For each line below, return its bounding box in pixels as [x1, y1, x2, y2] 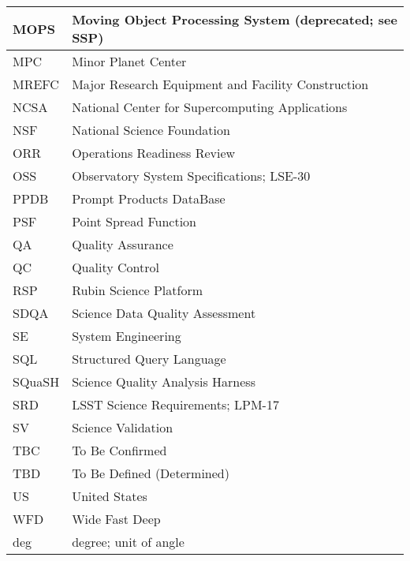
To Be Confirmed [72, 441, 167, 459]
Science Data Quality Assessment [72, 304, 256, 322]
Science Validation [72, 418, 173, 436]
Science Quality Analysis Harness [72, 372, 255, 391]
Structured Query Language [72, 350, 226, 368]
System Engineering [72, 327, 181, 345]
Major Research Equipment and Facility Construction [72, 75, 369, 93]
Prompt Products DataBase [72, 189, 225, 208]
